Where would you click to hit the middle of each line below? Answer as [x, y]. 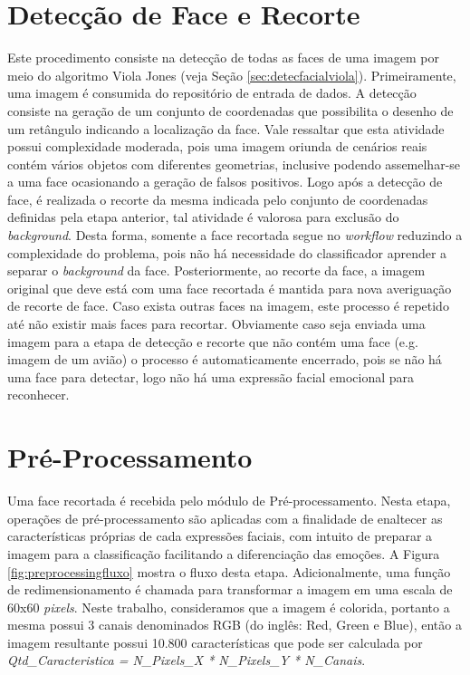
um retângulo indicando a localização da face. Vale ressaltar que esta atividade [226, 128]
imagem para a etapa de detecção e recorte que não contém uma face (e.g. [213, 341]
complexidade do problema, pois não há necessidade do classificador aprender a [227, 252]
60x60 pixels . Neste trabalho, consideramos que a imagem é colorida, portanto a [229, 607]
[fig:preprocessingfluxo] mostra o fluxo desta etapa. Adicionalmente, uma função [229, 571]
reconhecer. [38, 395]
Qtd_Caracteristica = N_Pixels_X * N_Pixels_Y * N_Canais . [187, 660]
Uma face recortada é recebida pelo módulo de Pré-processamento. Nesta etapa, [229, 501]
